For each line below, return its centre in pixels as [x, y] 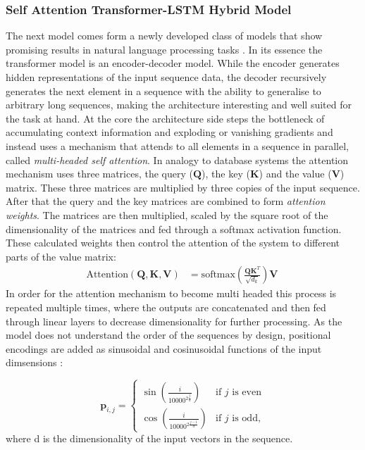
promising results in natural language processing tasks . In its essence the [164, 49]
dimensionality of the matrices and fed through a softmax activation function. [174, 229]
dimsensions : [35, 362]
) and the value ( [295, 174]
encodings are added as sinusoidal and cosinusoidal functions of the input [164, 348]
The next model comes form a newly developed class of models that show [164, 36]
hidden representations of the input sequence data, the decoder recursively [166, 77]
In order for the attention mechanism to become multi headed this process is [171, 293]
